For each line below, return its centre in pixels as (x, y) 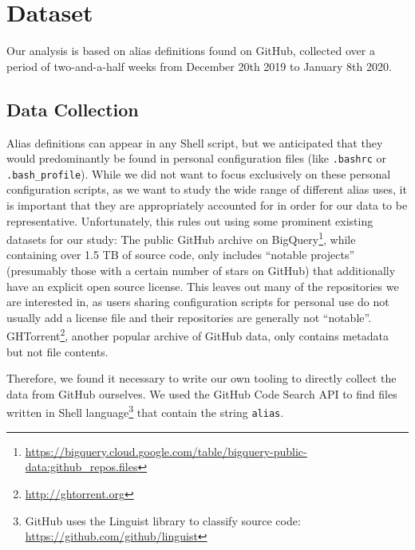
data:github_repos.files (81, 467)
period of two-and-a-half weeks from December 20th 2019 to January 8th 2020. (199, 66)
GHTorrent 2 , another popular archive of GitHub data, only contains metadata (198, 335)
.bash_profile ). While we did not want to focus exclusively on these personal (199, 173)
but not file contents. (57, 351)
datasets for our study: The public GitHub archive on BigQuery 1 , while (181, 238)
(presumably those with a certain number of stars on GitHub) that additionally (201, 271)
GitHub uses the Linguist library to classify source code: (163, 520)
